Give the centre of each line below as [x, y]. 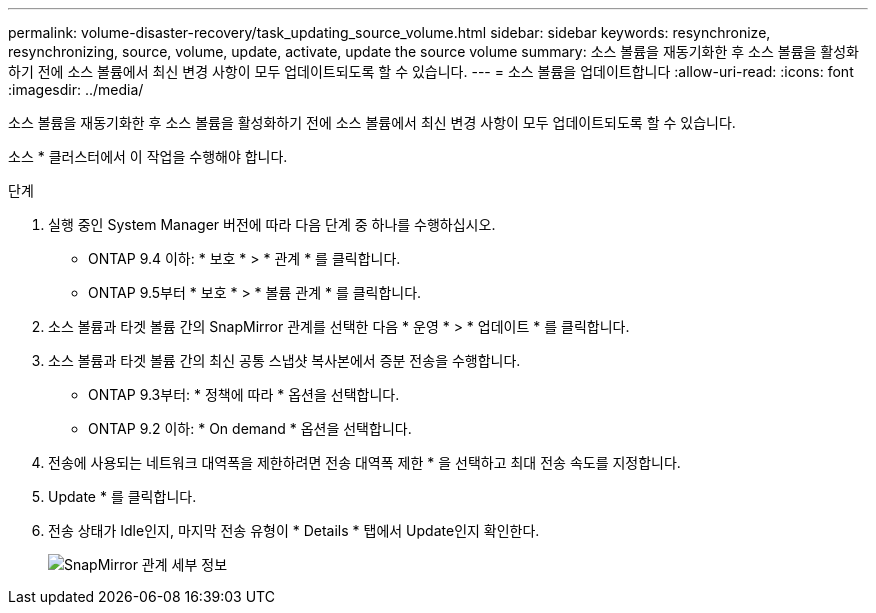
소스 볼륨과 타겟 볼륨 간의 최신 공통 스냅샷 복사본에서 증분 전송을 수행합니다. [284, 360]
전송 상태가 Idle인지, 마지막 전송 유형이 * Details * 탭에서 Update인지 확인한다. [294, 530]
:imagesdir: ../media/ [76, 89]
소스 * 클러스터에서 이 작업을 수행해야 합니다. [148, 156]
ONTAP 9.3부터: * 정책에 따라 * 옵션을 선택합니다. [244, 394]
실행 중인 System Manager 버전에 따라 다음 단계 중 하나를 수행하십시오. [272, 224]
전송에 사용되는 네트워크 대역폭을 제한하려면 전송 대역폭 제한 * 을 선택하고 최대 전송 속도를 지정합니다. [364, 462]
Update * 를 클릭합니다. [122, 496]
